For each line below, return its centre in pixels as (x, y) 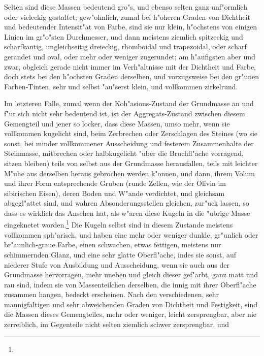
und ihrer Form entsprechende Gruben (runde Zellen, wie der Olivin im (115, 183)
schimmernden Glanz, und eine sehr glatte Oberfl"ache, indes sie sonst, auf (120, 254)
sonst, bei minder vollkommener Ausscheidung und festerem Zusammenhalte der (129, 143)
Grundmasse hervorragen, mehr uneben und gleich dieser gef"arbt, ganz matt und (131, 274)
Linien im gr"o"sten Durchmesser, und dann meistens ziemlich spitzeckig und (124, 36)
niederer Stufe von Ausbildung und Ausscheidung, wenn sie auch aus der (117, 264)
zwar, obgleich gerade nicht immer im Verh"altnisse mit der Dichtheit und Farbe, (130, 66)
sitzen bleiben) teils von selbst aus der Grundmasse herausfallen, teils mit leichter (131, 163)
